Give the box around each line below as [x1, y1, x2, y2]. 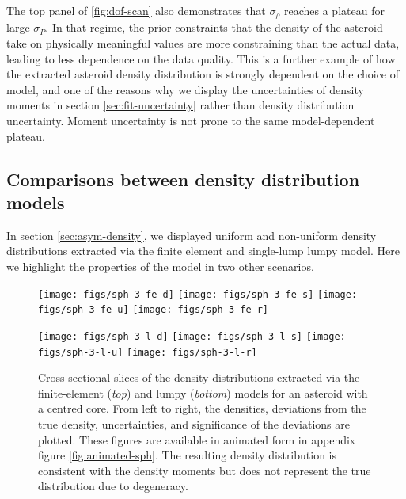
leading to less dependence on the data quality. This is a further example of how [6, 50, 396, 67]
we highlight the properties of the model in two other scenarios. [6, 257, 314, 274]
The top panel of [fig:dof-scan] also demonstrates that [6, 2, 266, 18]
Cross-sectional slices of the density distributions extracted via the [38, 369, 360, 386]
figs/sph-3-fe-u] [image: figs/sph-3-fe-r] [38, 304, 269, 316]
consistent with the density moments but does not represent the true [38, 462, 371, 478]
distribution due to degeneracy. [38, 478, 188, 494]
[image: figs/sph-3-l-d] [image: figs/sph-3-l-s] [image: [38, 330, 346, 342]
